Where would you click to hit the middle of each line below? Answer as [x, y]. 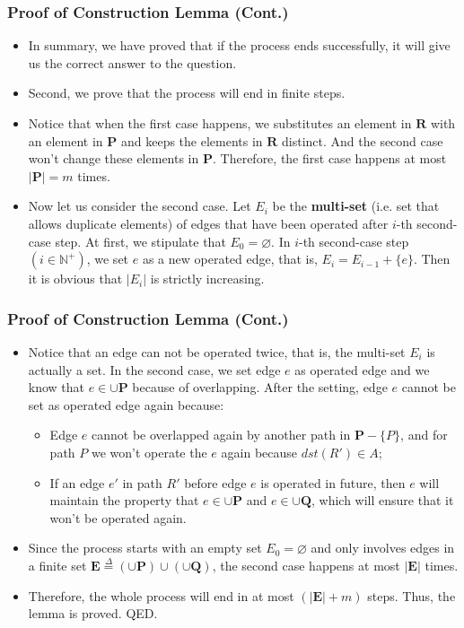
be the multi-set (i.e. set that [356, 206]
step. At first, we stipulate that [140, 241]
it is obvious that [75, 279]
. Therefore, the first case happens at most [329, 158]
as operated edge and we [362, 369]
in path [142, 482]
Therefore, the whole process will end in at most [161, 595]
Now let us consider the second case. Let [140, 206]
